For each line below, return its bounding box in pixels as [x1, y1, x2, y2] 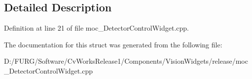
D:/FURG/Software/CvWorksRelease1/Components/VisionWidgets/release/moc [4, 56, 248, 66]
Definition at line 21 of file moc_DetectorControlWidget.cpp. [4, 23, 189, 33]
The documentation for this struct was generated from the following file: [4, 39, 222, 49]
